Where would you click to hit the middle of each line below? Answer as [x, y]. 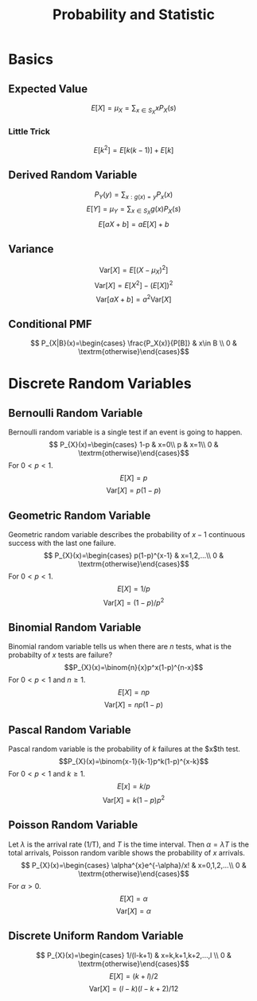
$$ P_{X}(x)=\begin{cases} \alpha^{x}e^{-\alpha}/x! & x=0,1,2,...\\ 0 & [134, 865]
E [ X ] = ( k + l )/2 [134, 976]
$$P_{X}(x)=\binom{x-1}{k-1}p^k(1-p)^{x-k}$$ [134, 761]
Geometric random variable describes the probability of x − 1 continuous [127, 535]
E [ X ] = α [134, 898]
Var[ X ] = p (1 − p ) [134, 490]
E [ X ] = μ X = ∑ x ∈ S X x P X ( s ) [134, 110]
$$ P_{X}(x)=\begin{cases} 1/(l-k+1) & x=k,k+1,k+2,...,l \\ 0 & [134, 955]
